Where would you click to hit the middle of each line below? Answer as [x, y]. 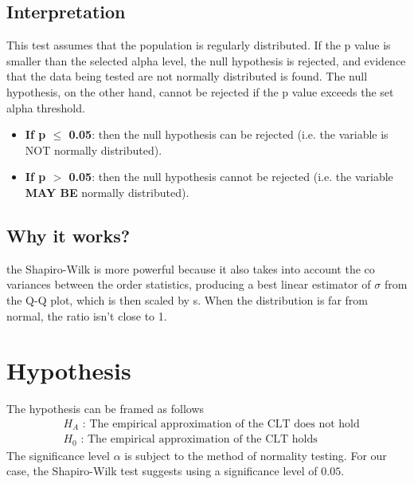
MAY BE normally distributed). [107, 192]
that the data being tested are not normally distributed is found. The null [187, 76]
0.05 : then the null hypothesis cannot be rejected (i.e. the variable [231, 177]
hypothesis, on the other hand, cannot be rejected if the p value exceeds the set [200, 91]
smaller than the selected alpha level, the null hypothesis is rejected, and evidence [206, 60]
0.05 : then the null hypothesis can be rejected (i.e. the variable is [228, 134]
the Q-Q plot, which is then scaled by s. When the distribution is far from [187, 299]
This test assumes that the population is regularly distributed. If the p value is [199, 45]
